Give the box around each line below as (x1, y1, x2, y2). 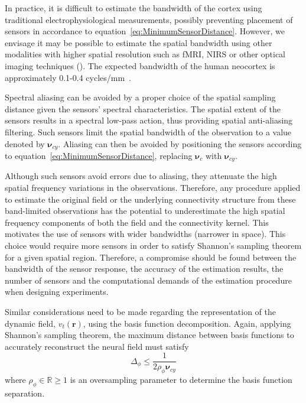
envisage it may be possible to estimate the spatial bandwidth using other (5, 36, 272, 48)
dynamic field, (5, 317, 56, 329)
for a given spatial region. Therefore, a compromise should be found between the (5, 251, 297, 263)
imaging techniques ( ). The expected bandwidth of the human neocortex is (5, 59, 275, 71)
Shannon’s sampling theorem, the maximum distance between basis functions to (5, 329, 294, 341)
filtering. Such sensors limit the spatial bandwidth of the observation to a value (5, 125, 292, 138)
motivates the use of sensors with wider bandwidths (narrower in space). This (5, 227, 286, 240)
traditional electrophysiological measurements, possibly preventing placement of (5, 13, 293, 25)
